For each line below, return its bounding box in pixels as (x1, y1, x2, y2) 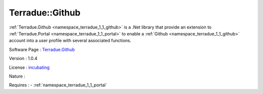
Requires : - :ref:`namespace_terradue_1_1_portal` (9, 82, 107, 88)
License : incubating (9, 64, 50, 70)
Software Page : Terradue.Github (9, 47, 75, 52)
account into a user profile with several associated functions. (9, 38, 131, 44)
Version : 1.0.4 (9, 56, 38, 62)
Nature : (9, 73, 25, 79)
